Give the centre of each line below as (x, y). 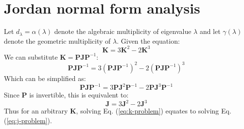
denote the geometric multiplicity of (57, 40)
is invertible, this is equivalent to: (79, 95)
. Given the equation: (148, 40)
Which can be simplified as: (45, 78)
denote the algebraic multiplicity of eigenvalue (123, 31)
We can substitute (31, 56)
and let (210, 31)
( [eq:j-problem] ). (28, 120)
